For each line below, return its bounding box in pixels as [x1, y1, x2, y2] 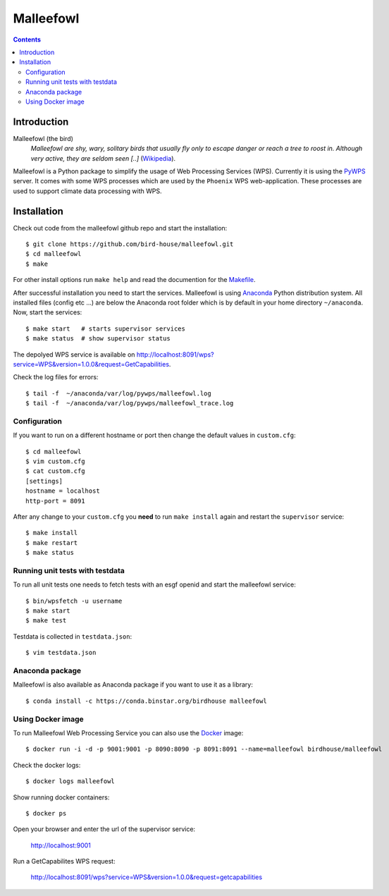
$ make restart [25, 539, 78, 546]
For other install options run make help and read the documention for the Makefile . [13, 276, 257, 284]
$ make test [25, 617, 67, 625]
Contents [13, 35, 42, 44]
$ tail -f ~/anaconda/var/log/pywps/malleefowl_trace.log [25, 399, 234, 407]
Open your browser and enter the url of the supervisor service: [13, 825, 196, 833]
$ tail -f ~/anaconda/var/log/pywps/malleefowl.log [25, 389, 211, 398]
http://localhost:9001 [30, 841, 92, 849]
